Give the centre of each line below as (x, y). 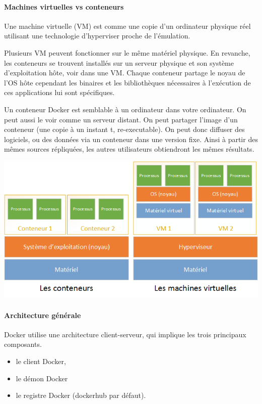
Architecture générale (43, 315)
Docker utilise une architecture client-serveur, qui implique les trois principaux (125, 334)
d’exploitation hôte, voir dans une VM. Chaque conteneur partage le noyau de (125, 73)
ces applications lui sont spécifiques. (59, 92)
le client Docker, (41, 361)
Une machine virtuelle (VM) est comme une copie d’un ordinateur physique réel (127, 26)
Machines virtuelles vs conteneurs (64, 6)
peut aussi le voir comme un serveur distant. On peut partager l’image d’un (121, 119)
